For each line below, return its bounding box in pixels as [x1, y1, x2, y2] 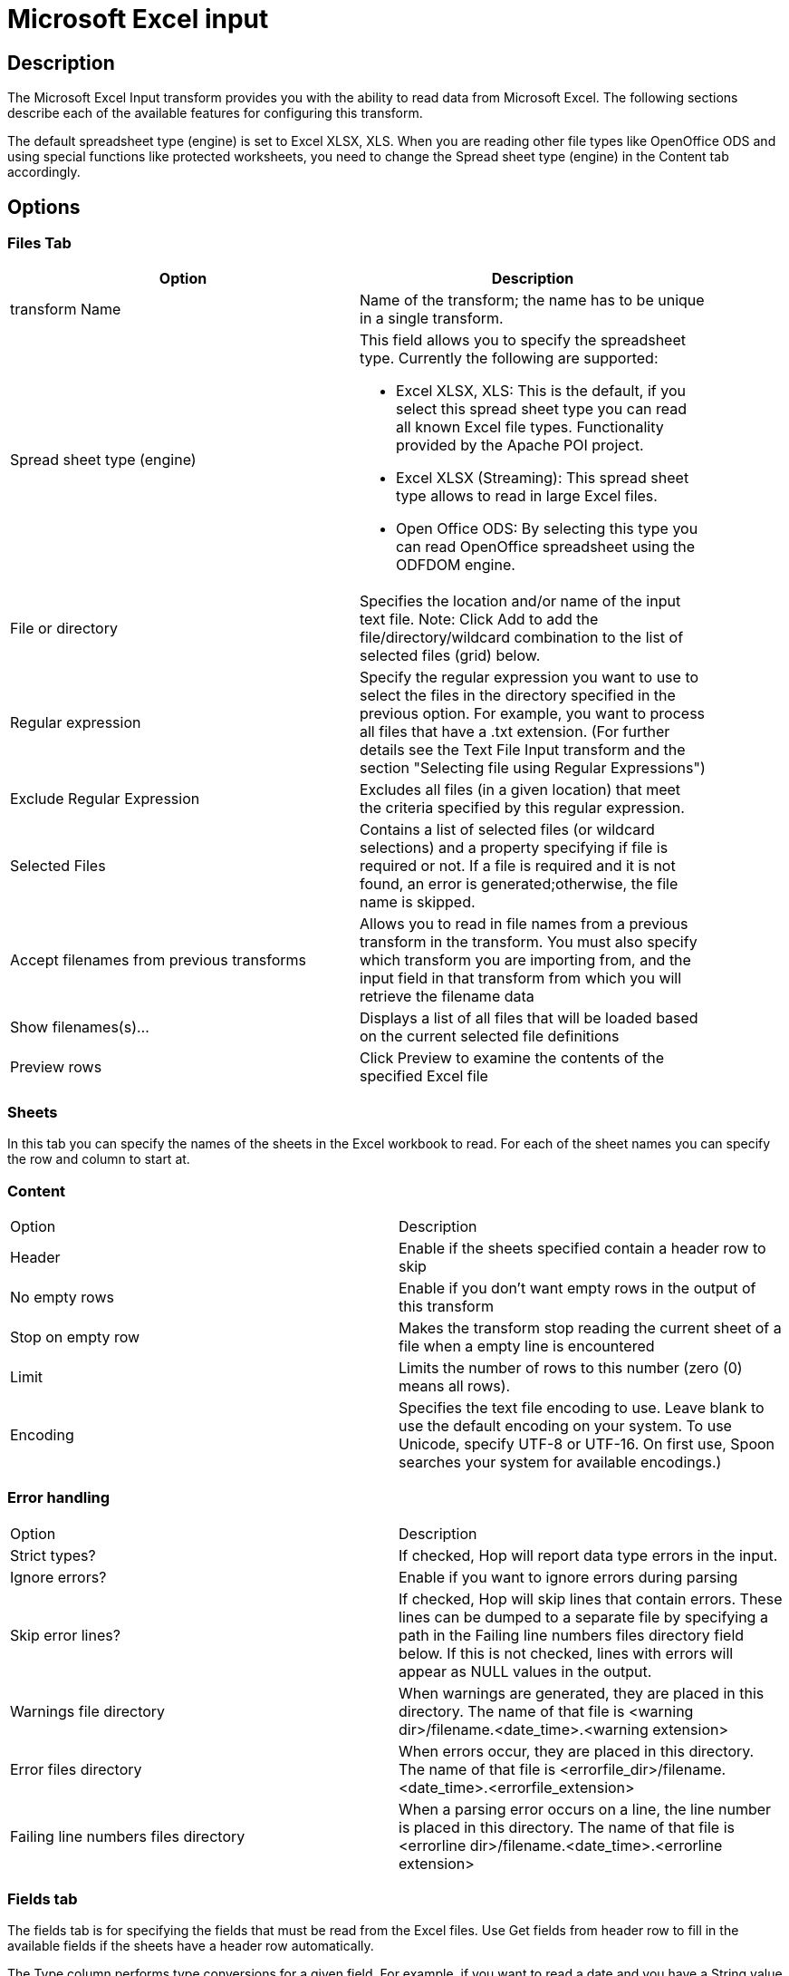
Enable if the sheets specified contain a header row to [399, 1238, 766, 1257]
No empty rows [10, 1287, 114, 1306]
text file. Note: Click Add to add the [360, 610, 599, 629]
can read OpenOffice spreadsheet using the [396, 538, 695, 557]
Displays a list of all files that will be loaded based [360, 1009, 698, 1028]
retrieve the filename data [360, 987, 534, 1006]
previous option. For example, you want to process [360, 704, 706, 723]
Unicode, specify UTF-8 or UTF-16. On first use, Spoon [399, 1434, 775, 1453]
